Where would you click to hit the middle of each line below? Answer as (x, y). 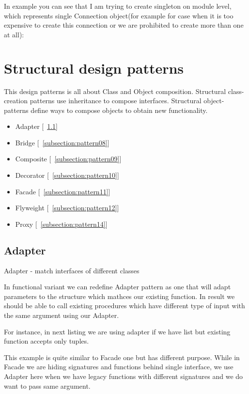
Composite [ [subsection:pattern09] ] (68, 159)
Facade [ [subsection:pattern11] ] (63, 191)
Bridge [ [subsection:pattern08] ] (62, 142)
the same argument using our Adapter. (62, 315)
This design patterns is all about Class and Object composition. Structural (115, 91)
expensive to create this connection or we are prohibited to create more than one (124, 25)
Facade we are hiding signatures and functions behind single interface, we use (119, 367)
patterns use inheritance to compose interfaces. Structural (116, 101)
